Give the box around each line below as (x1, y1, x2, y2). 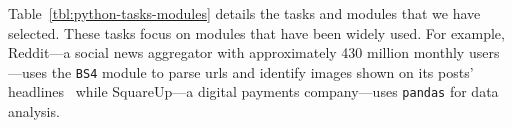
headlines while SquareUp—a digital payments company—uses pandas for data (8, 81, 499, 102)
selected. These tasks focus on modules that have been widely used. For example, (8, 22, 505, 43)
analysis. (8, 101, 60, 122)
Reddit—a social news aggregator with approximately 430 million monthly (8, 42, 465, 63)
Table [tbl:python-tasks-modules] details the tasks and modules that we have (8, 3, 481, 23)
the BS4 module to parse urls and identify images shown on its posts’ (51, 61, 474, 82)
